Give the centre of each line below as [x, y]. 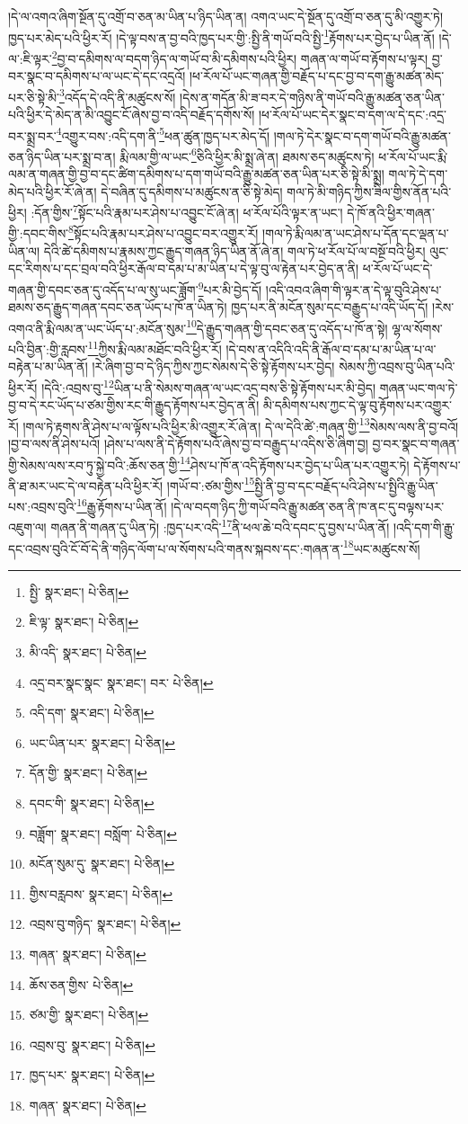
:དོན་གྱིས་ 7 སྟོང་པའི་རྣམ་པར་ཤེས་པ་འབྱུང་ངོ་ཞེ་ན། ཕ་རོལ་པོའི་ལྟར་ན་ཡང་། [187, 211]
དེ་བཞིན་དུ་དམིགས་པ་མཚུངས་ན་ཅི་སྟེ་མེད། [192, 191]
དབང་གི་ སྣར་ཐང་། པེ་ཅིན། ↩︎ [92, 803]
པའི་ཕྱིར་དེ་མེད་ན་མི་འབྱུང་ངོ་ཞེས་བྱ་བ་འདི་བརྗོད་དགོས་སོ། [132, 114]
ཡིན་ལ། [24, 250]
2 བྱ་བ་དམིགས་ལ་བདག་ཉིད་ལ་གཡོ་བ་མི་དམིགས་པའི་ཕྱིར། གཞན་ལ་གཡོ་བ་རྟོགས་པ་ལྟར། [240, 57]
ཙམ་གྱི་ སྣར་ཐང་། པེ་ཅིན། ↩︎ [89, 1015]
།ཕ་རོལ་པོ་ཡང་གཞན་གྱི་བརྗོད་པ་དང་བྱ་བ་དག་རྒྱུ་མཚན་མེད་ [317, 76]
